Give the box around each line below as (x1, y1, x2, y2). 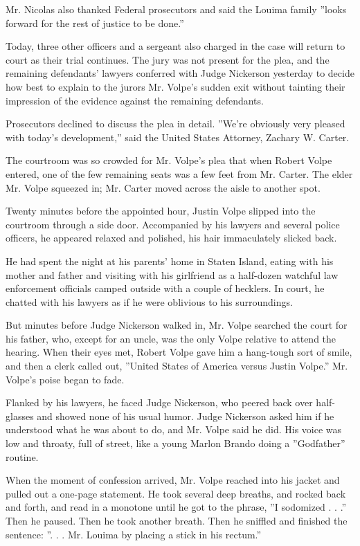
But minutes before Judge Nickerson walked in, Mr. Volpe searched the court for (6, 318, 348, 332)
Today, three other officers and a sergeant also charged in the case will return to (6, 39, 345, 53)
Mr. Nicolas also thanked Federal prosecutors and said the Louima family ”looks (6, 2, 347, 16)
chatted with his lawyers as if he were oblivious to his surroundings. (6, 294, 293, 309)
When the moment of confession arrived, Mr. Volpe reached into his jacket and (6, 473, 340, 487)
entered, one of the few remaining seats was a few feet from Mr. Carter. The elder (6, 166, 353, 181)
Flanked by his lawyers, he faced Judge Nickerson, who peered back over (6, 395, 313, 410)
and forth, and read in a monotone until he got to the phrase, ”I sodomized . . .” (6, 500, 347, 514)
